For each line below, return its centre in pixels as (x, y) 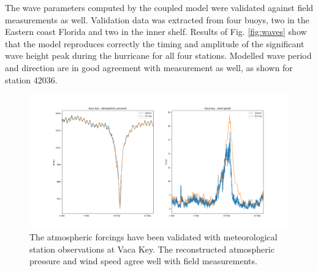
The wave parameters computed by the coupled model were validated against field (159, 7)
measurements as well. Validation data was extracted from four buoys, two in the (157, 19)
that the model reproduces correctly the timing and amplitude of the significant (155, 43)
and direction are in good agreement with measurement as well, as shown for (149, 67)
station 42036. (31, 79)
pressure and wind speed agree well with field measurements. (143, 261)
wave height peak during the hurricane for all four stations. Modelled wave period (158, 55)
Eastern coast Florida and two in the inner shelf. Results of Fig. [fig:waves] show (156, 32)
